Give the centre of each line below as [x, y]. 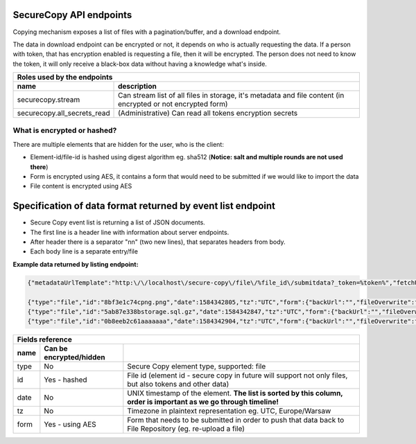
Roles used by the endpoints [65, 78]
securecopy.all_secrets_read [63, 113]
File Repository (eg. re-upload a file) [186, 429]
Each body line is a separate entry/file [84, 251]
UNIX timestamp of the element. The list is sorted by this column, [235, 393]
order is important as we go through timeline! [203, 402]
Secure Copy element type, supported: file [197, 366]
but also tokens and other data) [178, 384]
